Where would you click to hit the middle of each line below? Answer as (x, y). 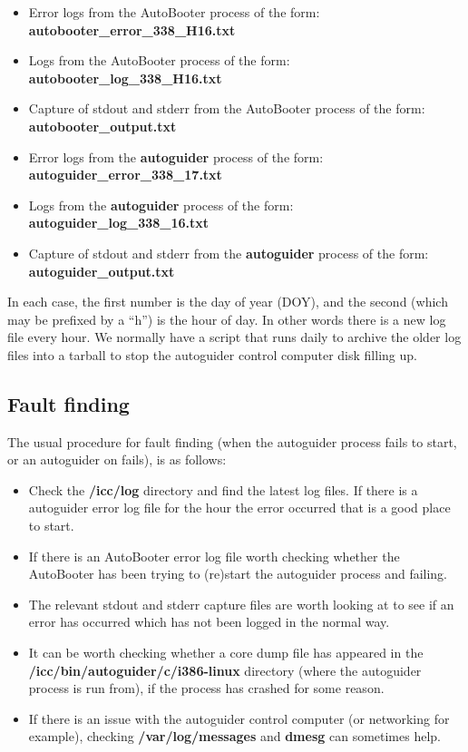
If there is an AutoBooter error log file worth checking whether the (214, 556)
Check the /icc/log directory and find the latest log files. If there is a (223, 489)
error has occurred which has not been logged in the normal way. (209, 622)
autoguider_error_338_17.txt (125, 175)
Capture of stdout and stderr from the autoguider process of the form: (229, 253)
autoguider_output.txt (102, 271)
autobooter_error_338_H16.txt (132, 29)
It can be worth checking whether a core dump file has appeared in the (226, 653)
